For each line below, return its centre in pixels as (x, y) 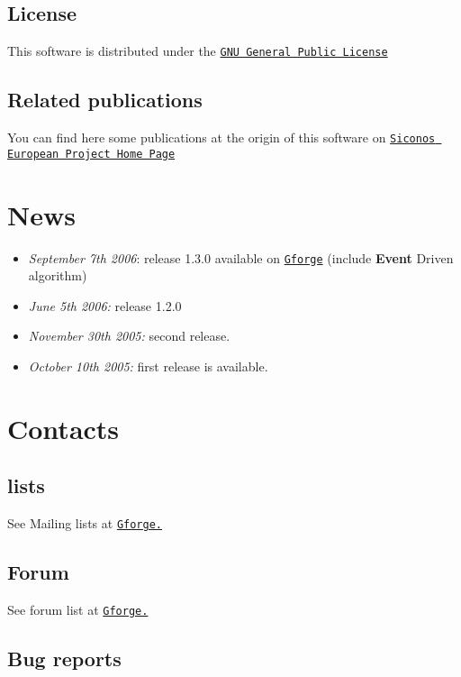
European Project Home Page (91, 154)
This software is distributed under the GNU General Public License (198, 51)
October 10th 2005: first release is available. (148, 366)
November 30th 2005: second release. (129, 336)
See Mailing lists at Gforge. (85, 523)
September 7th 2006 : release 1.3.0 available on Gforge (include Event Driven (241, 257)
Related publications (105, 100)
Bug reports (64, 659)
